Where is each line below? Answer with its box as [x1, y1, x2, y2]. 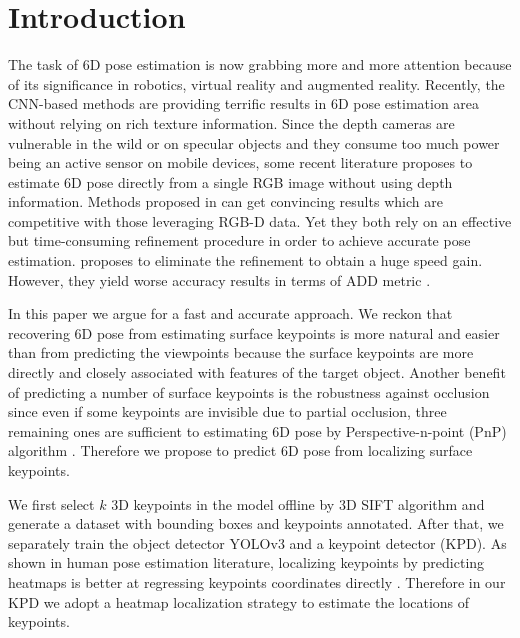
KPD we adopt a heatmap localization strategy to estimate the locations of [8, 591, 470, 612]
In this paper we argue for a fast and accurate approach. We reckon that [8, 303, 453, 324]
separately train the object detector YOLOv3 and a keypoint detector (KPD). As [8, 532, 507, 553]
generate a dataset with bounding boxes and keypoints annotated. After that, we [8, 513, 504, 534]
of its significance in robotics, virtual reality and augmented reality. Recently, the [8, 73, 505, 94]
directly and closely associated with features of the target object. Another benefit [8, 362, 506, 383]
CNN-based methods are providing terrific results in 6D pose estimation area [8, 93, 480, 114]
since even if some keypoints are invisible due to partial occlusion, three [8, 401, 447, 422]
